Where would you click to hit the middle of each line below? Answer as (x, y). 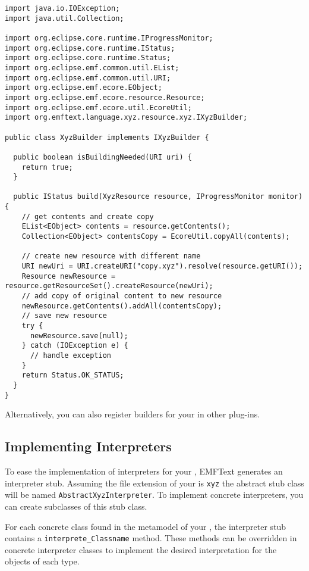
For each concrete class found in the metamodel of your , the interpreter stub (146, 526)
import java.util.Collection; (64, 18)
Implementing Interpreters (88, 446)
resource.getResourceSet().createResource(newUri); (109, 286)
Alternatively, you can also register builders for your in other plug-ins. (133, 414)
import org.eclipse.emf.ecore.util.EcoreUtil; (98, 107)
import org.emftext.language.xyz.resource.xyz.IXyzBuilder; (126, 118)
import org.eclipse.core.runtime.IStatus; (90, 48)
